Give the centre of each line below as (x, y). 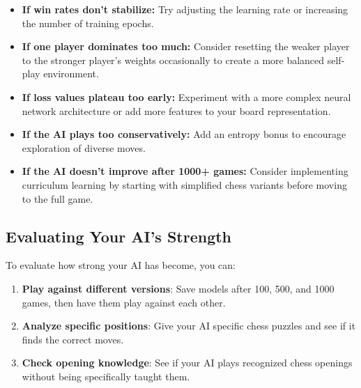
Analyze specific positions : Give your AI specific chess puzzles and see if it (189, 326)
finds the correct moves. (73, 339)
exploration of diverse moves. (84, 147)
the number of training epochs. (88, 23)
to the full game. (57, 198)
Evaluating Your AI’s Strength (119, 236)
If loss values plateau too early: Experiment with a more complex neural (186, 96)
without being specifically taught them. (106, 376)
